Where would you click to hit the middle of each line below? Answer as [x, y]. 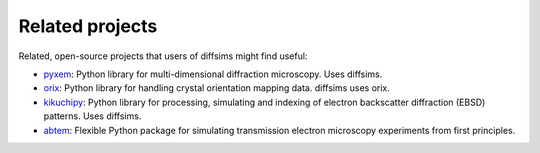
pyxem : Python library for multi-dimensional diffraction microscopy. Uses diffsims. [213, 74]
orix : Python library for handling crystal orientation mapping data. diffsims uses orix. [216, 88]
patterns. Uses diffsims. [92, 116]
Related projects [88, 26]
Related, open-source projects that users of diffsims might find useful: [163, 56]
